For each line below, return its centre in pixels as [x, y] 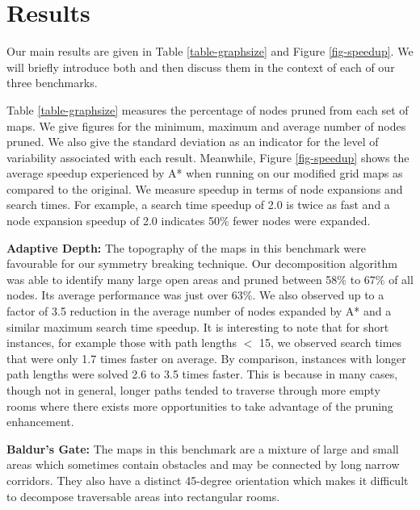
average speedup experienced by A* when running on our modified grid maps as [205, 173]
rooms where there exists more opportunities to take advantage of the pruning [200, 405]
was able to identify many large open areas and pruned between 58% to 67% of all [210, 279]
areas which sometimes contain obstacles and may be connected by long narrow [203, 464]
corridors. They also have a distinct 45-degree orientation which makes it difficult [208, 480]
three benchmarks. [52, 83]
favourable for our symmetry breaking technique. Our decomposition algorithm [202, 263]
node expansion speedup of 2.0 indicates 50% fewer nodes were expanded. [189, 221]
